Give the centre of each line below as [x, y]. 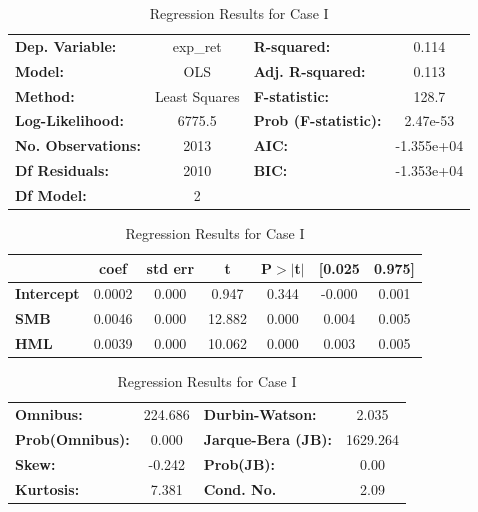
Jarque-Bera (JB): [268, 438]
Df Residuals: [62, 170]
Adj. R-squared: [309, 70]
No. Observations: [78, 145]
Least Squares [197, 95]
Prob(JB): [239, 463]
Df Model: [51, 194]
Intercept [47, 293]
